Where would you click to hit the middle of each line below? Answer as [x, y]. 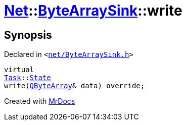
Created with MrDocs [40, 101]
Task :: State [28, 78]
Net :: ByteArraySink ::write [93, 11]
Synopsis [28, 35]
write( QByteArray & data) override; [75, 86]
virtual [19, 70]
